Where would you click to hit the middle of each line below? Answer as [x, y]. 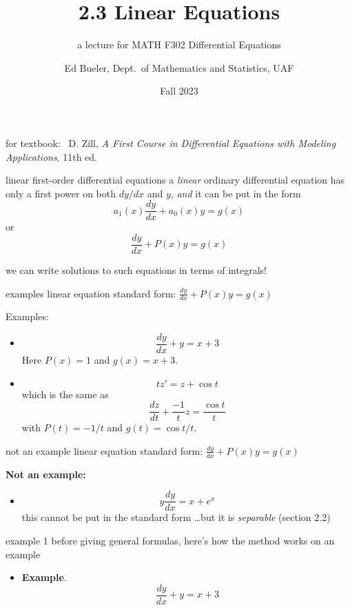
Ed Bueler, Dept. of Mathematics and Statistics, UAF [179, 67]
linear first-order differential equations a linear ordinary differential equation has [175, 180]
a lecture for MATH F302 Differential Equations [179, 45]
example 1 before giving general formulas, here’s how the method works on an [170, 540]
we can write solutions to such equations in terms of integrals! [136, 270]
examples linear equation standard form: [91, 293]
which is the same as [65, 394]
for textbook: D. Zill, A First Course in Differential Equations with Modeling [171, 142]
